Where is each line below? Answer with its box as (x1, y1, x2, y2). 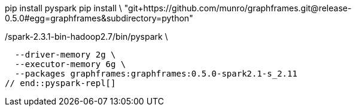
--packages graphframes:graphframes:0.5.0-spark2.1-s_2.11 (14, 69, 297, 78)
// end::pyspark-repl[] (5, 78, 116, 88)
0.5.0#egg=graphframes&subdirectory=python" (5, 13, 193, 23)
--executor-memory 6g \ (14, 59, 126, 69)
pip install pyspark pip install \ (5, 3, 122, 13)
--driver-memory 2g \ (14, 50, 116, 59)
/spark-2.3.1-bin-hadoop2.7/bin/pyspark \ (5, 31, 168, 42)
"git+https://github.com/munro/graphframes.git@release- (124, 3, 352, 13)
